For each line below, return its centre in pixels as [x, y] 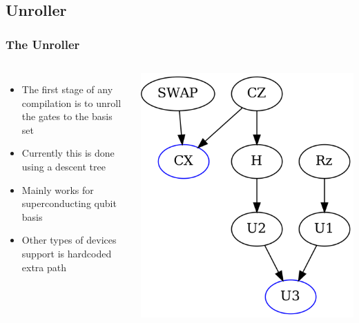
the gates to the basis [67, 116]
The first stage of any [67, 89]
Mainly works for [58, 189]
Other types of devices [69, 240]
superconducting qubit [69, 203]
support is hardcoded [67, 253]
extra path [44, 267]
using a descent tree [64, 166]
